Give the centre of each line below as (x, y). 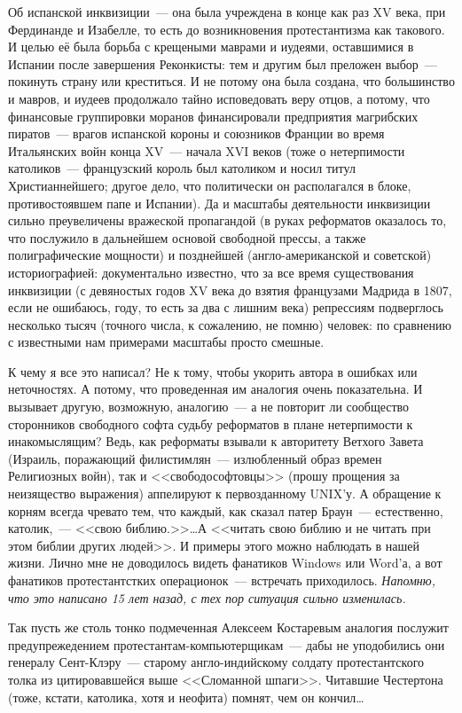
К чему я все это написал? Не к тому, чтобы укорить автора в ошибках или (213, 371)
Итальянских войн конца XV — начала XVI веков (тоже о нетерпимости (207, 150)
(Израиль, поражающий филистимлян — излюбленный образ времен (195, 458)
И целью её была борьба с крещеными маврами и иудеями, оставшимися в (211, 47)
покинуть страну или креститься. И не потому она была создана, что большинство (231, 81)
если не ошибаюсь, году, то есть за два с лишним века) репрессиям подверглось (226, 307)
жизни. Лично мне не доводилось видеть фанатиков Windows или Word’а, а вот (225, 563)
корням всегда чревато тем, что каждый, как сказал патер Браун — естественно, (226, 510)
